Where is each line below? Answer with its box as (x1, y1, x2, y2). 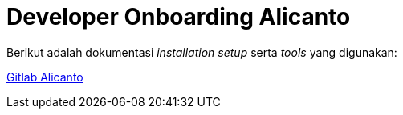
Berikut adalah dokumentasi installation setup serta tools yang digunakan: (6, 45, 397, 59)
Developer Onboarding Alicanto (6, 3, 351, 30)
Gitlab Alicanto (6, 69, 83, 84)
